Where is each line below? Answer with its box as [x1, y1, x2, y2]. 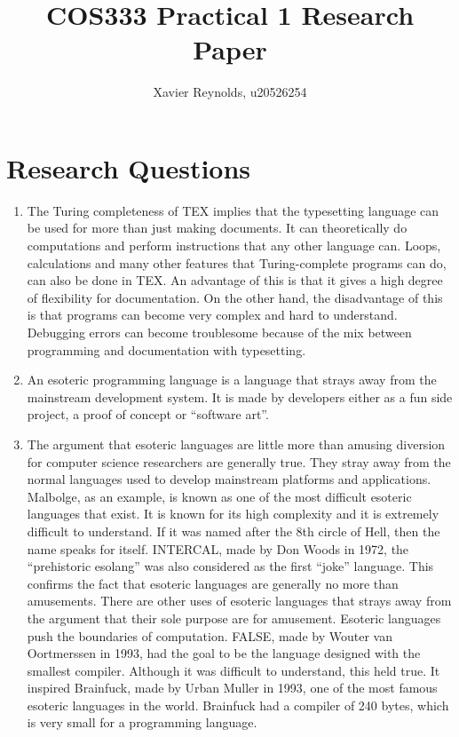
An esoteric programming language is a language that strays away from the [27, 370, 437, 389]
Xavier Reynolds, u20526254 [153, 83, 307, 101]
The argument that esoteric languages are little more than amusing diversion [27, 434, 446, 453]
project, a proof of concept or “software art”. [27, 405, 269, 424]
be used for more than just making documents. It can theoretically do [27, 218, 408, 237]
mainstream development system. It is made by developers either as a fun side [27, 387, 453, 406]
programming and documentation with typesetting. [27, 340, 306, 359]
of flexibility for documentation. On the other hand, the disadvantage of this [27, 288, 443, 306]
